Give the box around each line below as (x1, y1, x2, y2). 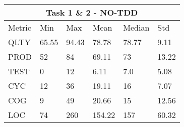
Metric (8, 22, 31, 33)
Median (123, 22, 150, 33)
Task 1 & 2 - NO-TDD (46, 7, 138, 18)
